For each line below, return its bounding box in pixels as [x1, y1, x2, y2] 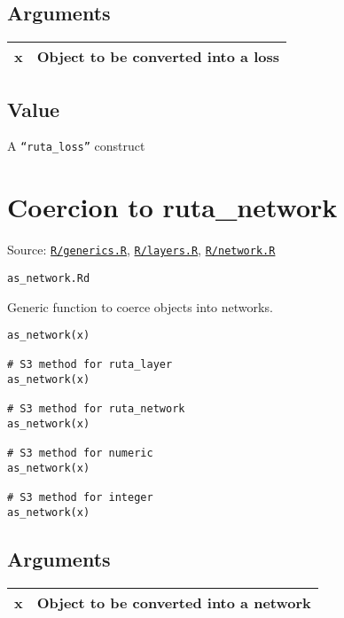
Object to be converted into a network [36, 591, 311, 613]
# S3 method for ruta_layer [7, 358, 173, 372]
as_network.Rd [7, 271, 90, 285]
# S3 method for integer [7, 491, 153, 505]
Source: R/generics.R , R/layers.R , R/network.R [7, 240, 276, 259]
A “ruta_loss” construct [7, 137, 145, 155]
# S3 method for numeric [7, 447, 153, 460]
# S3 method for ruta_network [7, 403, 185, 416]
